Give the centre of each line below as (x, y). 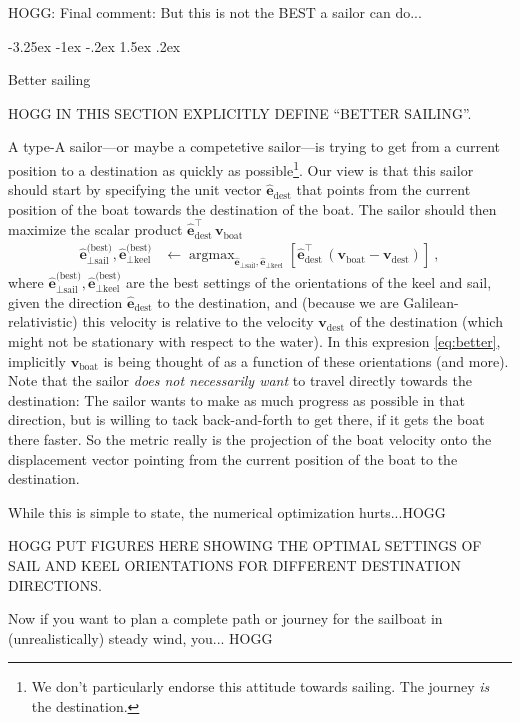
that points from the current (383, 189)
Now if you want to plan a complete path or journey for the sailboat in (225, 618)
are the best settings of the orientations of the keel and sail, (308, 282)
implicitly (37, 360)
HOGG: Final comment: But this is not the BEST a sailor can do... (215, 12)
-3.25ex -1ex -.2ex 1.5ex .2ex (94, 45)
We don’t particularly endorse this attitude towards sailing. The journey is (260, 686)
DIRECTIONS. (55, 584)
